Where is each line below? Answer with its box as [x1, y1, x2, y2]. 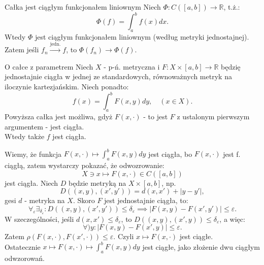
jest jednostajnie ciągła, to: [104, 195, 188, 206]
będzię [221, 61, 241, 72]
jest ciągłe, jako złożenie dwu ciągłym [142, 241, 260, 252]
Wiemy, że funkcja [5, 148, 61, 159]
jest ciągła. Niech [5, 177, 58, 188]
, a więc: [219, 213, 245, 224]
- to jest [143, 111, 168, 121]
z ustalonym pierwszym [177, 111, 250, 121]
